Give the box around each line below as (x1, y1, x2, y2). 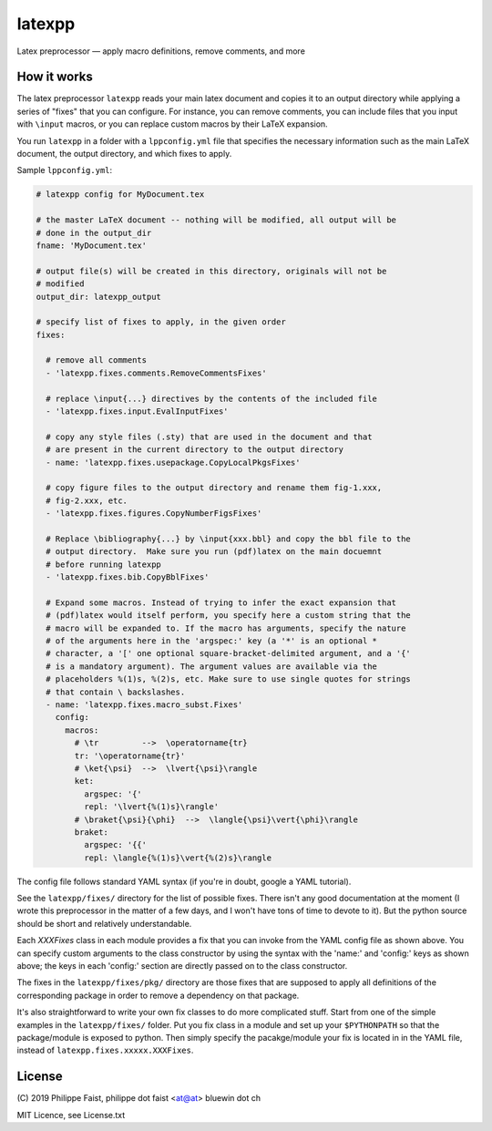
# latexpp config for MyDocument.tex (36, 190, 205, 200)
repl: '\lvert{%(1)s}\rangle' (83, 802, 219, 812)
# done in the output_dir (36, 228, 152, 238)
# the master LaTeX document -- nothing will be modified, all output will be (36, 215, 396, 225)
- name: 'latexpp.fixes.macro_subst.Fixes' (46, 700, 243, 710)
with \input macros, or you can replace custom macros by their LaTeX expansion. (16, 118, 328, 129)
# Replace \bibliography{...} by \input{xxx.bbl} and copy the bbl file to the (46, 533, 412, 544)
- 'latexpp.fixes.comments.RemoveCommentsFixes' (46, 367, 268, 378)
